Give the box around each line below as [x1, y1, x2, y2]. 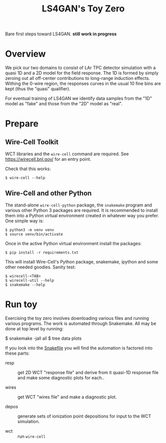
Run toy [5, 299, 38, 310]
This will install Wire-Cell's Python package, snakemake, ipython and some [5, 258, 159, 264]
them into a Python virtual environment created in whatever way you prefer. [5, 212, 160, 218]
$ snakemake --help [5, 282, 46, 287]
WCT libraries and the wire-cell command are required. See [5, 151, 129, 157]
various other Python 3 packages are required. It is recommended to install [5, 207, 158, 213]
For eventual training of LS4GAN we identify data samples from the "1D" [5, 95, 152, 102]
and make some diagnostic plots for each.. [17, 375, 105, 380]
